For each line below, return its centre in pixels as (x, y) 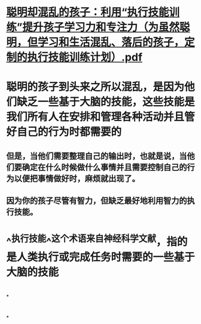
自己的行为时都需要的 (69, 132)
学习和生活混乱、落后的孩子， (111, 42)
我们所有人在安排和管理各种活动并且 (95, 117)
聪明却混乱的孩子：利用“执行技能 (88, 12)
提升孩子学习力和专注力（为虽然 (100, 27)
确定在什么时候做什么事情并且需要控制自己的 (104, 167)
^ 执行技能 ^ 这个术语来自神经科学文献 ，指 (92, 241)
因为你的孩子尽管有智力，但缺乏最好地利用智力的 (97, 201)
